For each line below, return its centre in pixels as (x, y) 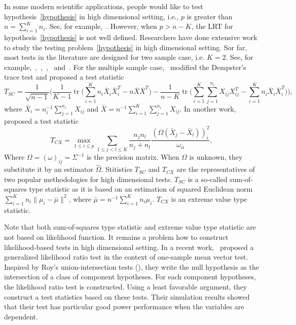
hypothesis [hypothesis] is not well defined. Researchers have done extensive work (131, 37)
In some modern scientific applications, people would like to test (104, 6)
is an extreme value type (209, 198)
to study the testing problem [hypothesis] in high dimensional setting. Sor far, (126, 47)
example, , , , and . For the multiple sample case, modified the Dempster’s (125, 67)
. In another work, (208, 108)
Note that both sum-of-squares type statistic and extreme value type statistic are (130, 227)
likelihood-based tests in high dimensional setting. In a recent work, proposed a (129, 247)
